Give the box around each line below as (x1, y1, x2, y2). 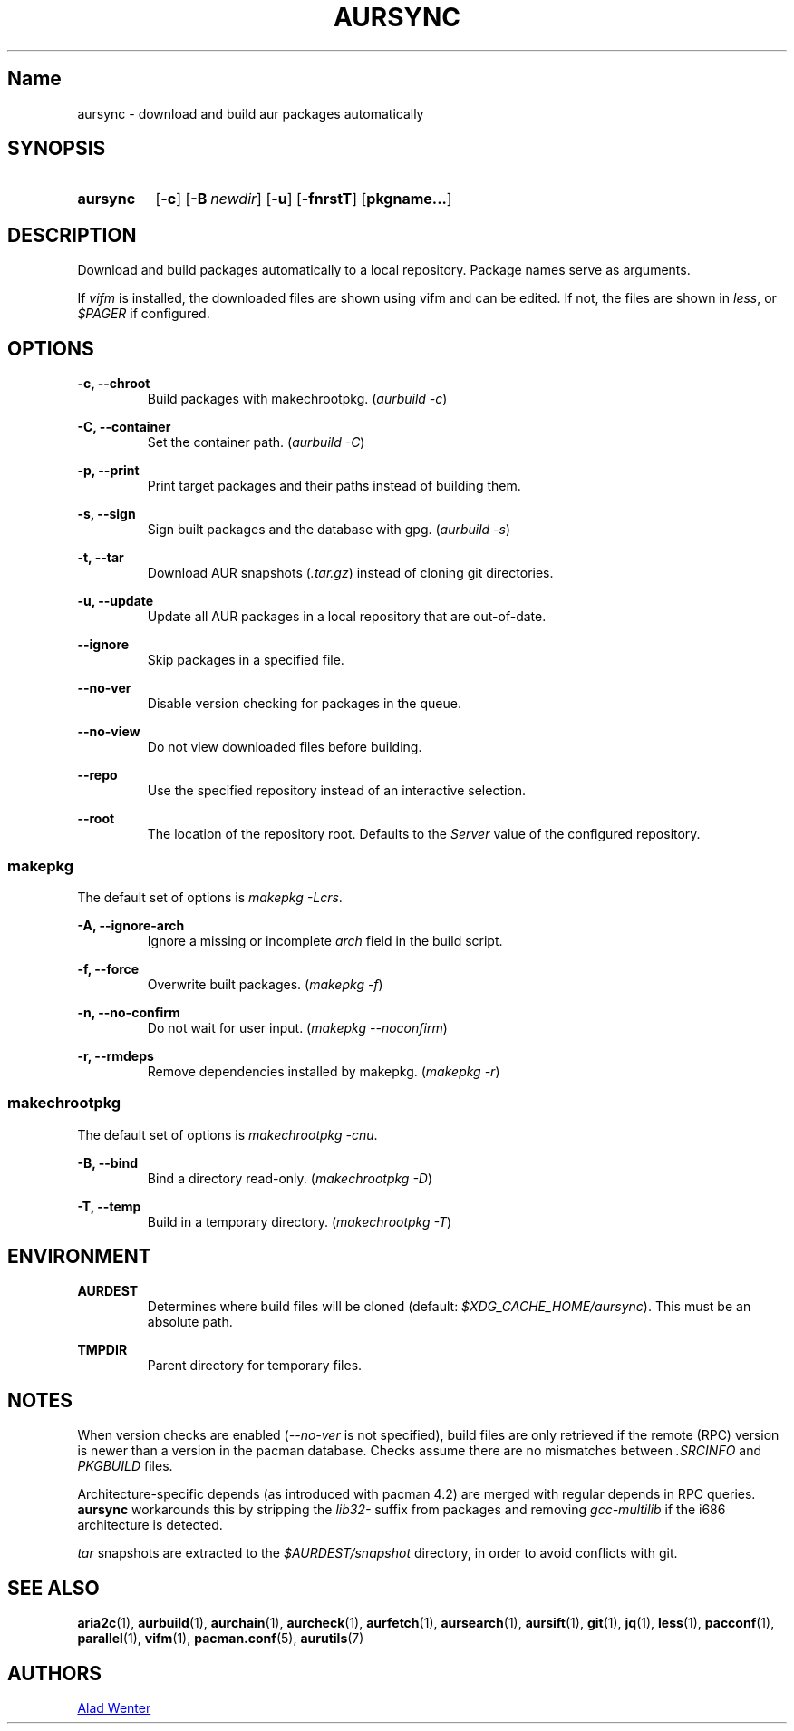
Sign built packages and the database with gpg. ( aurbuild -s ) (147, 521, 511, 538)
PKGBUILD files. (77, 1458, 173, 1474)
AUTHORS (7, 1661, 102, 1685)
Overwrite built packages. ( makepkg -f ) (147, 976, 383, 992)
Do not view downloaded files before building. (147, 739, 422, 755)
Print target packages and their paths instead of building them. (147, 478, 521, 494)
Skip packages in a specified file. (147, 652, 344, 668)
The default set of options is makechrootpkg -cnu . (77, 1126, 378, 1143)
